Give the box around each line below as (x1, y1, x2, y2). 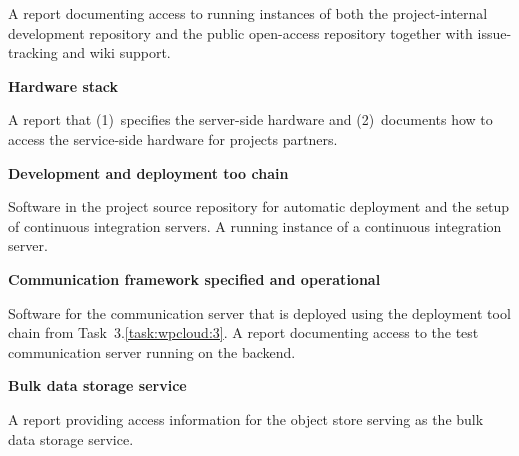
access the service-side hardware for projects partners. (8, 128, 338, 149)
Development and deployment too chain (8, 162, 289, 183)
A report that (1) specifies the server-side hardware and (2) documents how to (8, 109, 493, 130)
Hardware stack (8, 75, 119, 96)
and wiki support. (62, 42, 171, 63)
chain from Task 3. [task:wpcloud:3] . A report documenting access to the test (8, 322, 479, 343)
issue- (477, 22, 512, 43)
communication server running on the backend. (8, 341, 296, 362)
